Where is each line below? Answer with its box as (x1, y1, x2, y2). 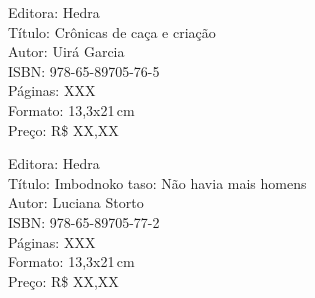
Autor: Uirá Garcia (8, 41, 125, 62)
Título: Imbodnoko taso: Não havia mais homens (8, 172, 307, 193)
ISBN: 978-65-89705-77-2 (8, 211, 160, 232)
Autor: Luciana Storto (8, 192, 144, 213)
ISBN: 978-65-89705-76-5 (8, 60, 160, 81)
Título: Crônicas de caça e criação (8, 21, 216, 42)
